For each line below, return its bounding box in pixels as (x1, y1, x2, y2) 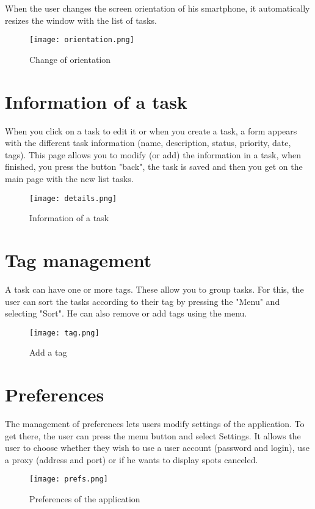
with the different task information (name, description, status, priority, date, (5, 136, 291, 149)
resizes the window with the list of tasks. (5, 13, 157, 26)
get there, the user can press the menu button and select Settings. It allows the (5, 429, 301, 442)
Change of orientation (29, 53, 111, 65)
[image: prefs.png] (29, 475, 108, 484)
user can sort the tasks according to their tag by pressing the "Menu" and (5, 295, 280, 307)
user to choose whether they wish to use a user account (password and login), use (5, 441, 310, 454)
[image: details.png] (29, 194, 117, 203)
